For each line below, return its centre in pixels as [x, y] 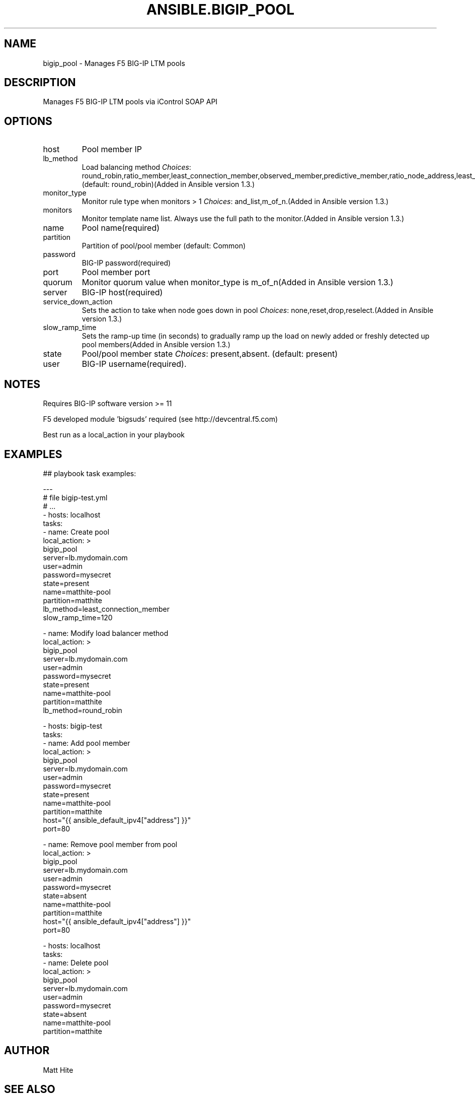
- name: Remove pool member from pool [110, 844]
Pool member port [116, 272]
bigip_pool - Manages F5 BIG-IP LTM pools [114, 63]
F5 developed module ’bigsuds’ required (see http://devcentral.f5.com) [161, 419]
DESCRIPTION [40, 83]
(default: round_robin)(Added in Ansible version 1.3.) [168, 184]
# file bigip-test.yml [75, 497]
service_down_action [78, 302]
